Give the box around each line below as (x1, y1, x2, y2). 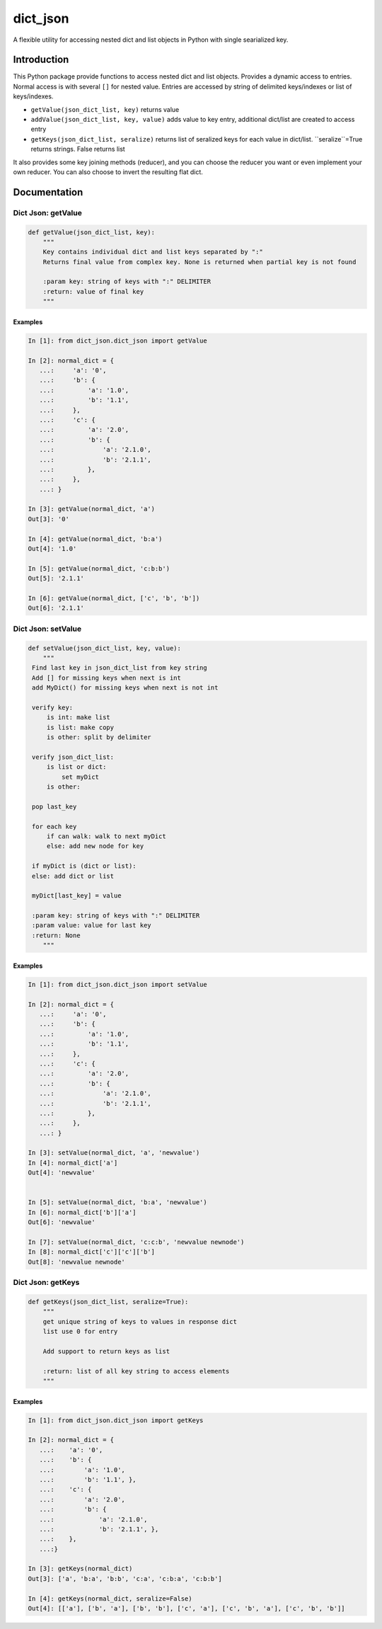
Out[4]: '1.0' (28, 545, 77, 553)
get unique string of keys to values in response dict (42, 1318, 237, 1325)
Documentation (13, 186, 83, 198)
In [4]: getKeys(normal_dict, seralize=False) (28, 1594, 192, 1603)
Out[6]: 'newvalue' (28, 1218, 95, 1226)
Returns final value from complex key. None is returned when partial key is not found (42, 258, 357, 265)
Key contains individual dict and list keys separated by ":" (42, 248, 263, 256)
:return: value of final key (42, 287, 144, 295)
